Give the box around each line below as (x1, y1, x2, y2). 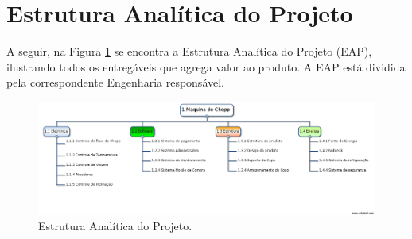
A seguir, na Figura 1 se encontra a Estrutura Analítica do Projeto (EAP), (6, 43, 372, 60)
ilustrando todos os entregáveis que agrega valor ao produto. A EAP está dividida (6, 58, 406, 75)
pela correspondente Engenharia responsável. (6, 74, 224, 91)
